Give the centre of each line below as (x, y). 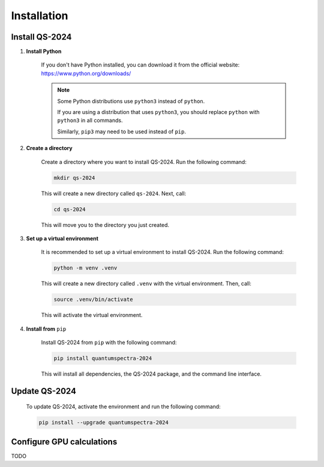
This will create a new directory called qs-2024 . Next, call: (114, 193)
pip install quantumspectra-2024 (103, 358)
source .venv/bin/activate (93, 300)
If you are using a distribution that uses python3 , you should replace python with (159, 112)
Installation (40, 16)
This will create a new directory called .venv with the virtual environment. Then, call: (146, 284)
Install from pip (46, 329)
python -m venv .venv (85, 268)
